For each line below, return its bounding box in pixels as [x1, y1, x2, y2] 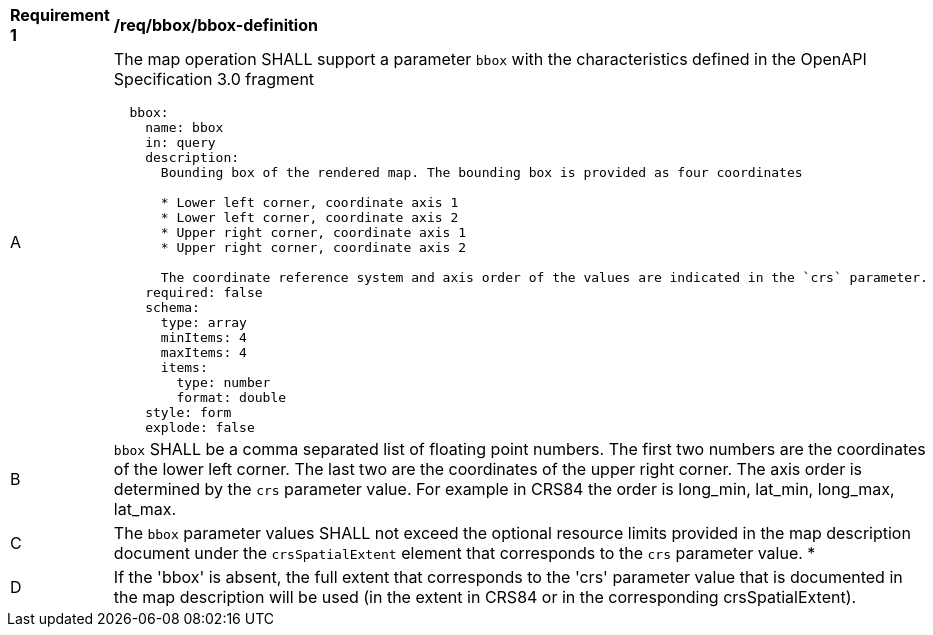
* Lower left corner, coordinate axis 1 [160, 195, 459, 210]
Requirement [10, 5, 110, 25]
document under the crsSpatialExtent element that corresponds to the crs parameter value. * [113, 543, 816, 563]
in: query [145, 135, 216, 150]
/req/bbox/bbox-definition [113, 15, 318, 35]
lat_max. [113, 499, 177, 519]
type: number [176, 375, 271, 390]
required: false [145, 285, 263, 300]
